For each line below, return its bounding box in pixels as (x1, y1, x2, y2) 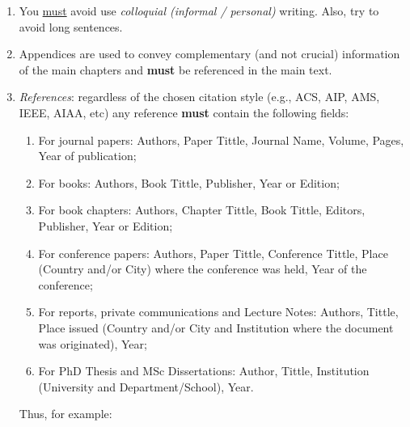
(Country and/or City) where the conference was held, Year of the (38, 260, 367, 277)
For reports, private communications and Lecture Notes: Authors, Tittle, (38, 303, 399, 320)
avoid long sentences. (19, 18, 123, 35)
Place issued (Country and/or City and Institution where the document (38, 319, 394, 336)
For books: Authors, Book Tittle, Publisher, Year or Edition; (38, 174, 340, 191)
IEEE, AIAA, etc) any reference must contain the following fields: (19, 104, 349, 120)
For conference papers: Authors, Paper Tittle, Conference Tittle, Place (38, 244, 388, 261)
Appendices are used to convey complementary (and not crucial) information (19, 45, 400, 62)
